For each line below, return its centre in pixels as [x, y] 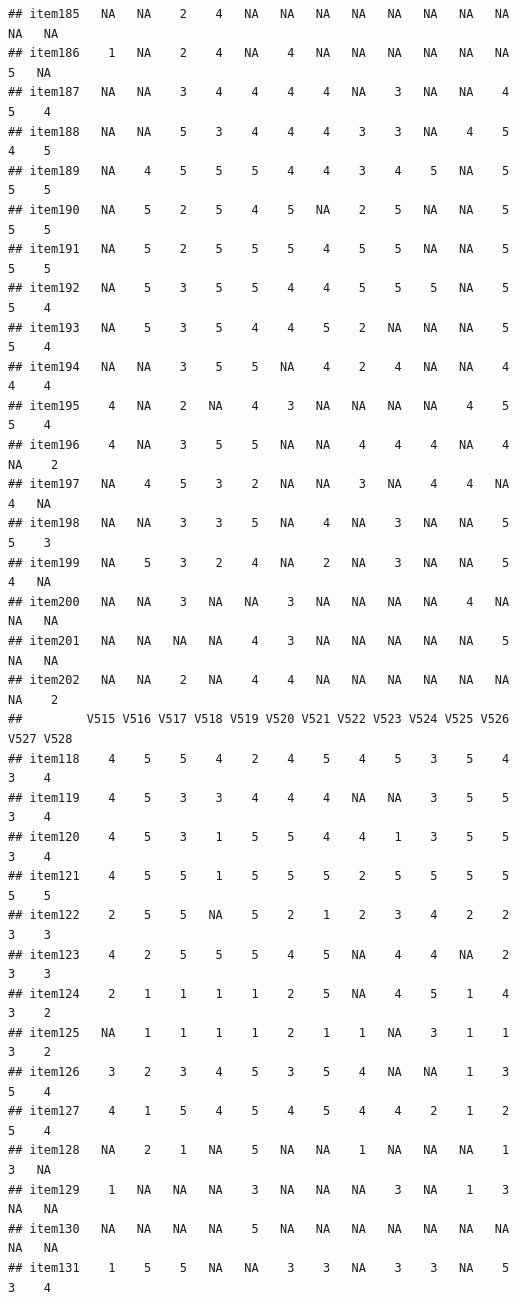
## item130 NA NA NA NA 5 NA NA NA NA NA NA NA [259, 1228]
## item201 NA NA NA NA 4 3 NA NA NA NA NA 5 [259, 641]
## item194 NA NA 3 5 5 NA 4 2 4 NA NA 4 [259, 366]
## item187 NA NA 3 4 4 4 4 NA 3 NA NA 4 [259, 92]
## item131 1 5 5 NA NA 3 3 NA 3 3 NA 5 [259, 1268]
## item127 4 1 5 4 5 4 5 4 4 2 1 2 [259, 1111]
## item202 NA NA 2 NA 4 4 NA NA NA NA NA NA [259, 680]
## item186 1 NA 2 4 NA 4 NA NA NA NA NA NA [259, 53]
